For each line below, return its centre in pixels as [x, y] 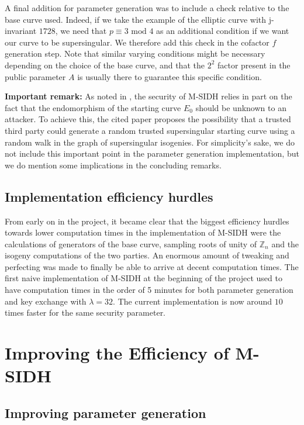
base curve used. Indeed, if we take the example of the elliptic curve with [136, 19]
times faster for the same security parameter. [85, 312]
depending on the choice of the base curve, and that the [105, 65]
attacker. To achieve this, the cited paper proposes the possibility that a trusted [148, 119]
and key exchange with [46, 301]
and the [285, 243]
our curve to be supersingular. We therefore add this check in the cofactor [137, 42]
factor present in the [254, 65]
